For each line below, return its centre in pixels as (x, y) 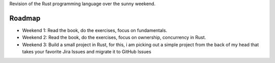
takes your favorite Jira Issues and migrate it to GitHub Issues (87, 52)
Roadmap (25, 18)
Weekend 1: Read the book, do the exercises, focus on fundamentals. (95, 30)
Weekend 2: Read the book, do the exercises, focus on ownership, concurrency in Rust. (114, 38)
